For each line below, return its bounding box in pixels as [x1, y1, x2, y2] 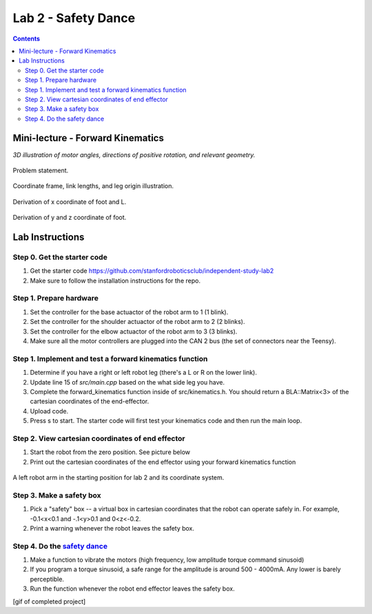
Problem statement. [12, 166, 69, 174]
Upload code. [30, 407, 69, 415]
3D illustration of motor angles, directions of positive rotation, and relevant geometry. [12, 150, 256, 158]
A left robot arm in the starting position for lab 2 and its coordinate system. [12, 473, 225, 482]
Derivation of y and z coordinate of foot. [12, 214, 127, 222]
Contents [12, 34, 41, 43]
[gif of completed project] [12, 597, 86, 606]
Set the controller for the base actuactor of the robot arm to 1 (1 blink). [30, 307, 229, 316]
